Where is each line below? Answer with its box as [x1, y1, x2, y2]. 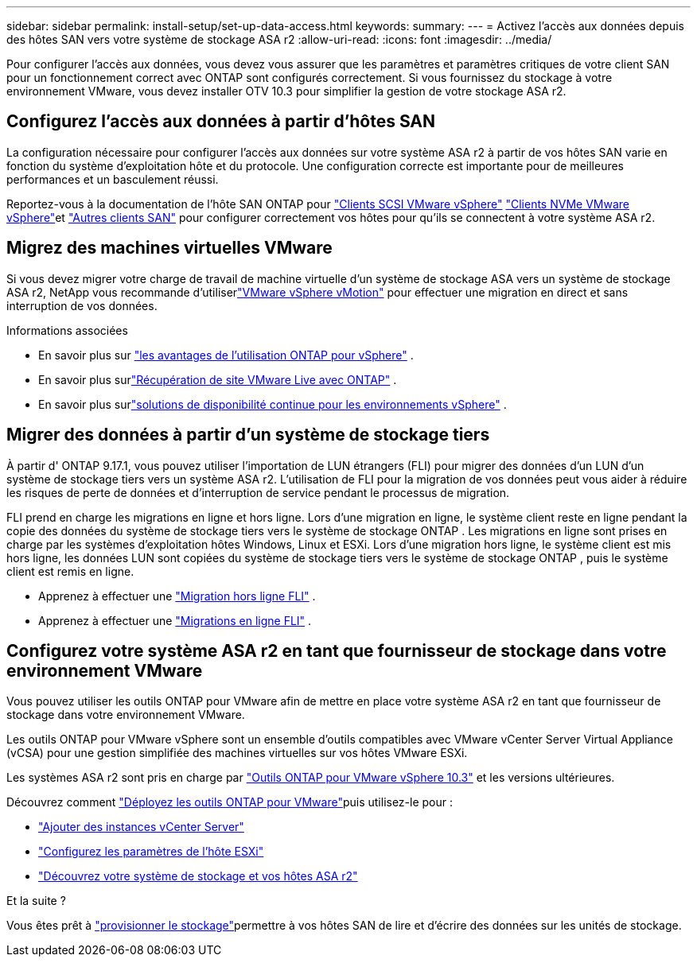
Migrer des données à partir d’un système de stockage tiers [6, 425, 490, 445]
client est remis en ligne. [6, 564, 134, 578]
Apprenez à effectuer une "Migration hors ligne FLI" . [38, 588, 316, 603]
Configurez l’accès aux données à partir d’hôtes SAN [6, 111, 436, 132]
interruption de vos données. [6, 298, 158, 313]
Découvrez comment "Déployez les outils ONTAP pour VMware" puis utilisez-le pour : [6, 795, 454, 810]
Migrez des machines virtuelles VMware [6, 238, 333, 258]
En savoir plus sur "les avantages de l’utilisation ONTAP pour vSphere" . [38, 348, 414, 362]
